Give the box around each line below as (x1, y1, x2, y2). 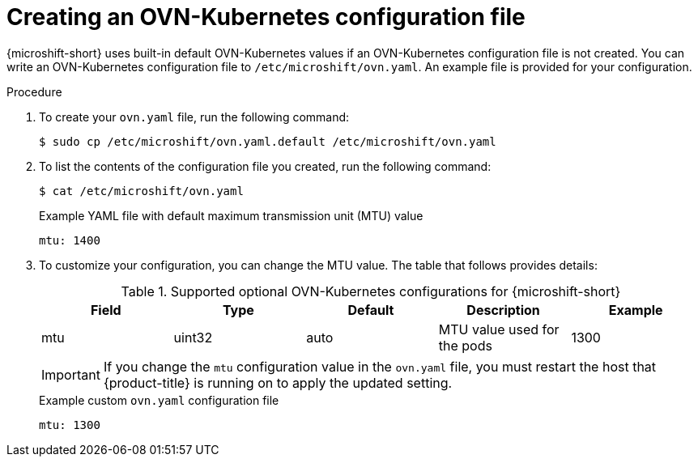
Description (466, 301, 540, 318)
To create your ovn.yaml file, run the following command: (39, 109, 350, 124)
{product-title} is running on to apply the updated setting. (103, 374, 453, 391)
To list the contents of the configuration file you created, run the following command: (39, 159, 492, 173)
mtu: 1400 (39, 233, 100, 247)
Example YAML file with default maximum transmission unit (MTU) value (39, 208, 423, 223)
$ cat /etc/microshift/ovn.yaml (39, 184, 244, 198)
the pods (438, 337, 492, 354)
